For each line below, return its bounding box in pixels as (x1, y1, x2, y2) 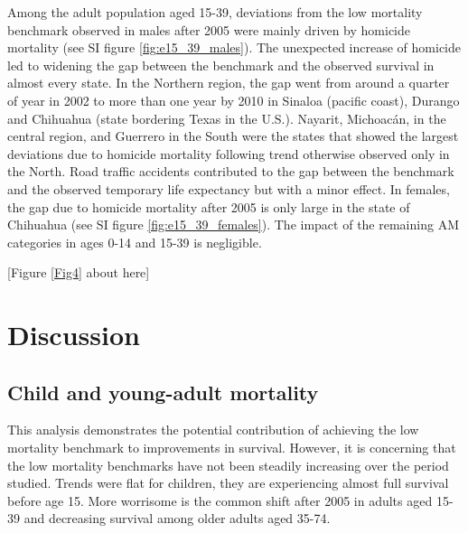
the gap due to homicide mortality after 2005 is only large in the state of (7, 197, 410, 216)
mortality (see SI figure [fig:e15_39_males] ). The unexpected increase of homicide (7, 38, 461, 57)
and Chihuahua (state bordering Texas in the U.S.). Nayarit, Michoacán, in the (7, 108, 446, 127)
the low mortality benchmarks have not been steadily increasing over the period (7, 455, 449, 474)
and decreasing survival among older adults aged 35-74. (23, 509, 331, 528)
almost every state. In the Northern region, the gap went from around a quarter (7, 73, 450, 92)
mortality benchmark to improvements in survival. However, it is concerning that (7, 438, 456, 457)
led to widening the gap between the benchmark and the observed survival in (7, 55, 435, 74)
